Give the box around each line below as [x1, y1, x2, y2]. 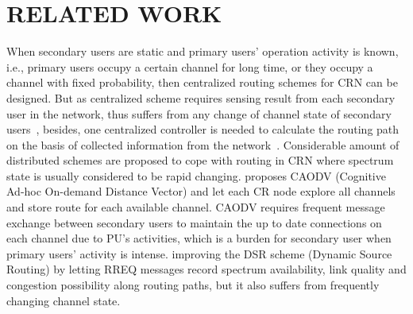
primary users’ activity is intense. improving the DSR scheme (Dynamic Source [6, 245, 392, 262]
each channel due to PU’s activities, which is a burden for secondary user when [6, 230, 392, 246]
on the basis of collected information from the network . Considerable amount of [6, 136, 399, 153]
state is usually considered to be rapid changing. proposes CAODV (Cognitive [6, 167, 386, 184]
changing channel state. [6, 292, 121, 308]
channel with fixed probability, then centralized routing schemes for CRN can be [6, 74, 398, 91]
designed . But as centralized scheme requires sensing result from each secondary [6, 89, 396, 106]
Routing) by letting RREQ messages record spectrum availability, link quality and [6, 261, 407, 277]
